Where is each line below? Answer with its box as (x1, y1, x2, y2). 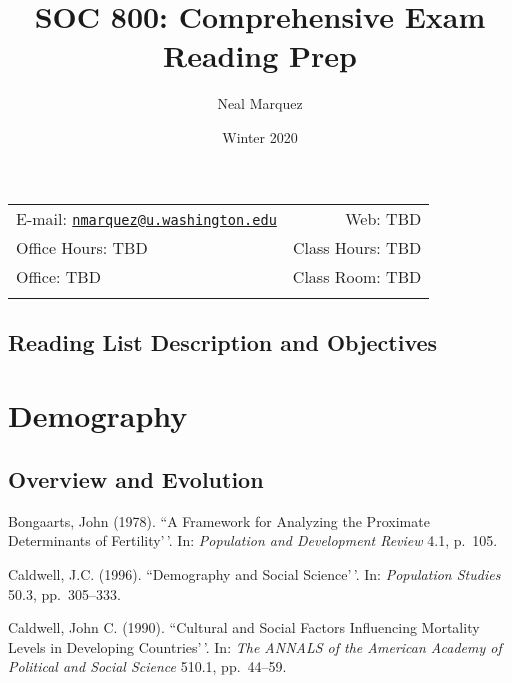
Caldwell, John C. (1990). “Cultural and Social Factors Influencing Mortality (8, 617, 480, 638)
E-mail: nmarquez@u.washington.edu (16, 206, 277, 230)
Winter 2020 (222, 126, 298, 147)
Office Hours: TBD (16, 235, 148, 259)
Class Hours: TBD (292, 235, 422, 259)
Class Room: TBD (292, 264, 422, 288)
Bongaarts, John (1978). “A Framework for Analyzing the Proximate (8, 510, 430, 531)
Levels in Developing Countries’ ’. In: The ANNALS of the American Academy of (8, 636, 502, 657)
